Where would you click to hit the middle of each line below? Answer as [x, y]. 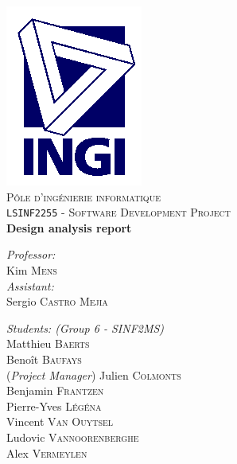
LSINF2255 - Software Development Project [119, 212]
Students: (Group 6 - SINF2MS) [85, 328]
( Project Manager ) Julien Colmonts [94, 374]
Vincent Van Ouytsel [60, 421]
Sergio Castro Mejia [57, 301]
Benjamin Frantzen [55, 390]
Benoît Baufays [44, 359]
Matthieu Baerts [48, 343]
